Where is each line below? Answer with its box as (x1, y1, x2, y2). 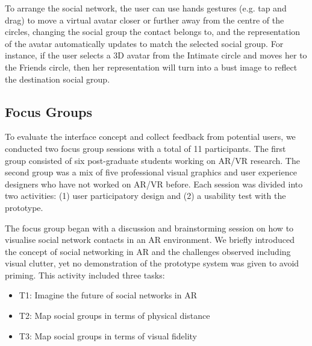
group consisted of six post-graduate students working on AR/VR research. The (5, 154, 300, 166)
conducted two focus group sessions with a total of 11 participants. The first (5, 142, 286, 154)
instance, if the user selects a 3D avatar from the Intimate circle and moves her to (5, 49, 307, 61)
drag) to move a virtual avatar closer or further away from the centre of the (5, 13, 284, 26)
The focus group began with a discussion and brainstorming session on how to (5, 221, 294, 234)
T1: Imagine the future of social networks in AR (19, 289, 197, 301)
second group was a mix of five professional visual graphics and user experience (5, 166, 297, 178)
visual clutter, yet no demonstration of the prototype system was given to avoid (5, 257, 299, 269)
